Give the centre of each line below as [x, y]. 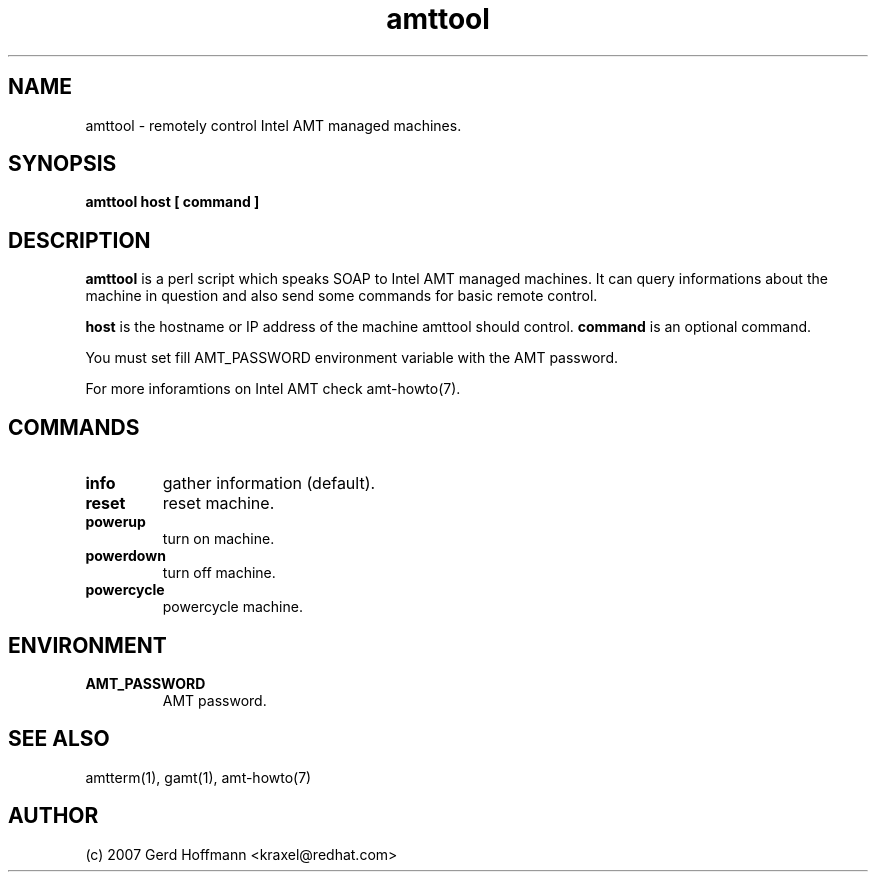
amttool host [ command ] [172, 202]
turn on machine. [218, 539]
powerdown [125, 556]
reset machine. [218, 503]
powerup [115, 522]
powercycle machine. [232, 607]
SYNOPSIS [62, 164]
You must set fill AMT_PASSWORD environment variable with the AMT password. [351, 358]
